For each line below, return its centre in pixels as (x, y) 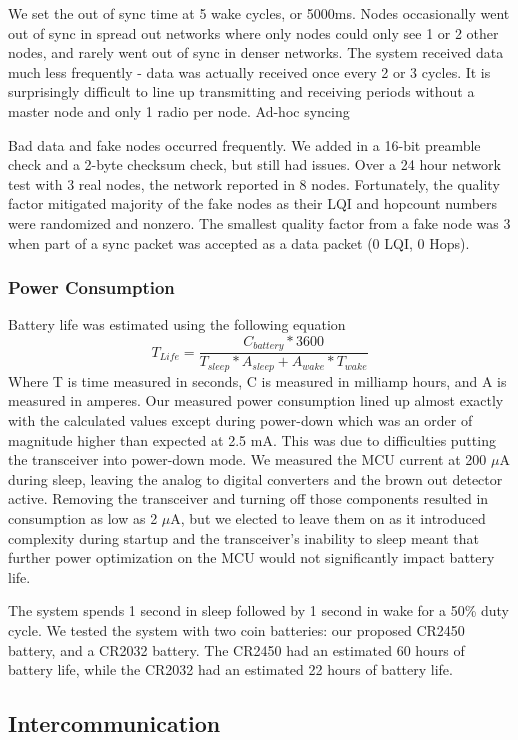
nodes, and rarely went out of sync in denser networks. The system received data (256, 52)
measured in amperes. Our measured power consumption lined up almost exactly (256, 400)
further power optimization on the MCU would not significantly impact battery (251, 557)
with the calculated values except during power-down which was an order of (240, 420)
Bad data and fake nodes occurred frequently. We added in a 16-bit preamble (244, 144)
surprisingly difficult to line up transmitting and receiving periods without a (241, 91)
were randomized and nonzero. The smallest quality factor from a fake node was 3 (259, 222)
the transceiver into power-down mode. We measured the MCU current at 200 (247, 459)
